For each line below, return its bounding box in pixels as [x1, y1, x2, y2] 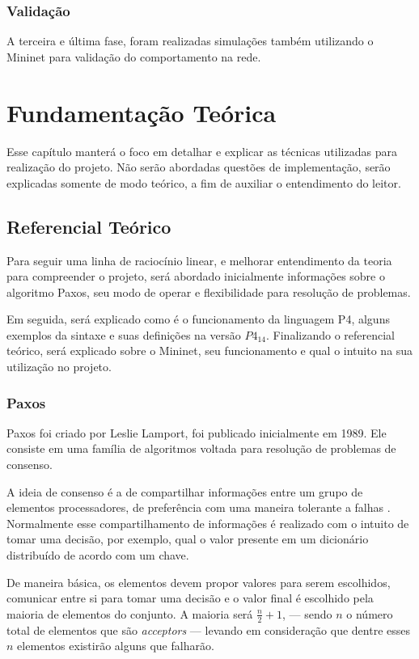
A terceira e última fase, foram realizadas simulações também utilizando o [6, 32, 374, 49]
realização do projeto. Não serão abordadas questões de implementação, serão [6, 158, 391, 175]
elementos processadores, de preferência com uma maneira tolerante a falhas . [6, 499, 391, 516]
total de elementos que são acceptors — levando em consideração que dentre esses [6, 621, 411, 638]
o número [346, 605, 393, 622]
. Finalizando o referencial [266, 326, 395, 343]
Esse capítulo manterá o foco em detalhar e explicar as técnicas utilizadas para [6, 142, 397, 159]
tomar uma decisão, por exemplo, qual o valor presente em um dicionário [6, 530, 369, 547]
